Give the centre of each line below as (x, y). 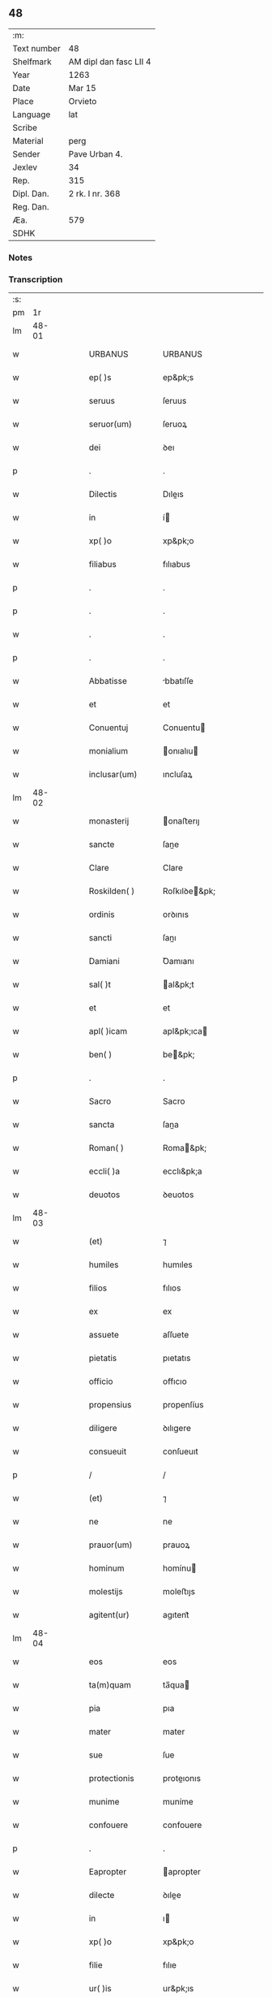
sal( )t (100, 984)
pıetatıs (177, 1358)
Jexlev (25, 167)
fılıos (172, 1288)
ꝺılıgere (177, 1429)
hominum (106, 1568)
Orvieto (83, 101)
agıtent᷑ (176, 1615)
